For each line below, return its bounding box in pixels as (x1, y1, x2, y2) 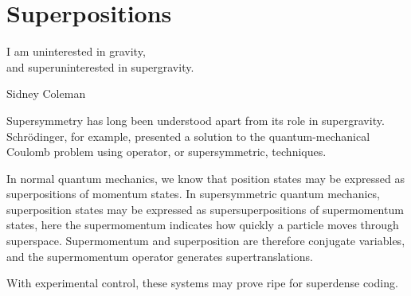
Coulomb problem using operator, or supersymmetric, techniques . (6, 143, 327, 160)
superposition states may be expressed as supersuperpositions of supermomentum (6, 201, 404, 217)
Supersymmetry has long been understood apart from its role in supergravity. (6, 111, 385, 128)
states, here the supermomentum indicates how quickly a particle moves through (6, 216, 399, 233)
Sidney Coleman (6, 85, 86, 102)
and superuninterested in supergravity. (6, 58, 194, 75)
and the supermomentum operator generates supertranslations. (6, 247, 313, 264)
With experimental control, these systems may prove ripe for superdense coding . (6, 275, 398, 291)
